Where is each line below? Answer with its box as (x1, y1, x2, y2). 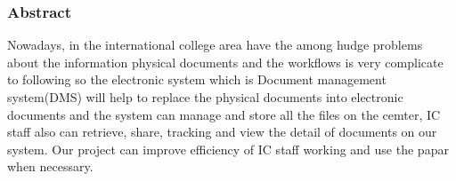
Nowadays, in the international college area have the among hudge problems (7, 35, 423, 54)
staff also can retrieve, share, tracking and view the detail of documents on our (7, 122, 437, 141)
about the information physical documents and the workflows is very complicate (7, 52, 444, 71)
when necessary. (7, 157, 94, 176)
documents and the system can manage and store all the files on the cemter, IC (7, 105, 441, 123)
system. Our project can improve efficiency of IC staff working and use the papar (7, 139, 449, 158)
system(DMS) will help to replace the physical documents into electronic (7, 88, 403, 106)
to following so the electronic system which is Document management (7, 70, 387, 89)
